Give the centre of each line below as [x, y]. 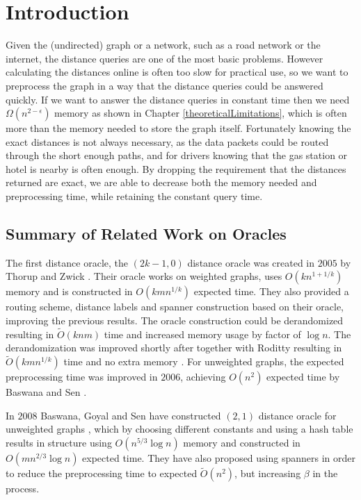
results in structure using [59, 443]
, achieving [203, 377]
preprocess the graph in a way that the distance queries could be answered [165, 85]
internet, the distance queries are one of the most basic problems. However [165, 58]
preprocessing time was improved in [82, 377]
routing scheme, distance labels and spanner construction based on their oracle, [175, 307]
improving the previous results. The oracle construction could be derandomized [175, 320]
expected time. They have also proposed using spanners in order [219, 458]
